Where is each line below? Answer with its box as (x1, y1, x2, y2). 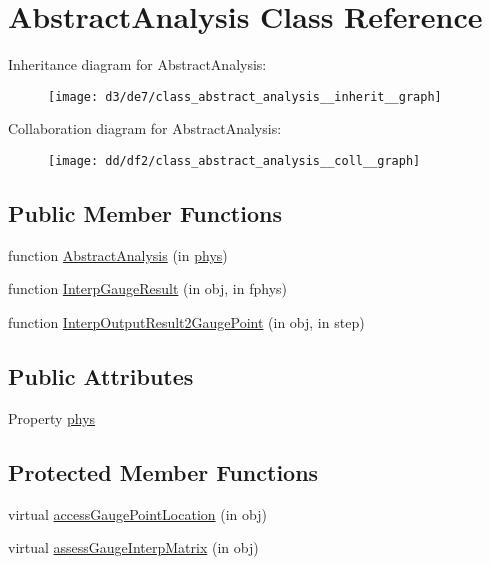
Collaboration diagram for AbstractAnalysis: (8, 118, 282, 139)
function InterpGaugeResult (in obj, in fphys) (8, 278, 288, 299)
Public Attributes (8, 361, 194, 391)
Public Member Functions (8, 198, 282, 229)
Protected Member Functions (8, 456, 319, 487)
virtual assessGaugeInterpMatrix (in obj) (8, 537, 259, 558)
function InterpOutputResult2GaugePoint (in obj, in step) (8, 312, 365, 333)
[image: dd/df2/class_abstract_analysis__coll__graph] (48, 153, 421, 168)
